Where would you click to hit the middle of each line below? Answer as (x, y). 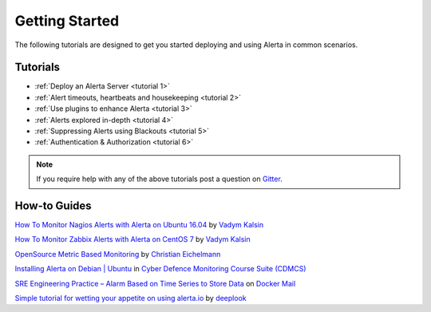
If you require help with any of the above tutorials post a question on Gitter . (159, 179)
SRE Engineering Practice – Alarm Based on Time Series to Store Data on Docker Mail (155, 283)
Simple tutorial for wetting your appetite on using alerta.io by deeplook (130, 298)
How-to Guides (53, 206)
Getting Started (67, 21)
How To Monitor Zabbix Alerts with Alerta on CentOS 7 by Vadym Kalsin (132, 239)
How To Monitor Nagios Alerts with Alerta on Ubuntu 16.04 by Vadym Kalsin (139, 225)
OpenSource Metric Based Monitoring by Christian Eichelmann (118, 254)
